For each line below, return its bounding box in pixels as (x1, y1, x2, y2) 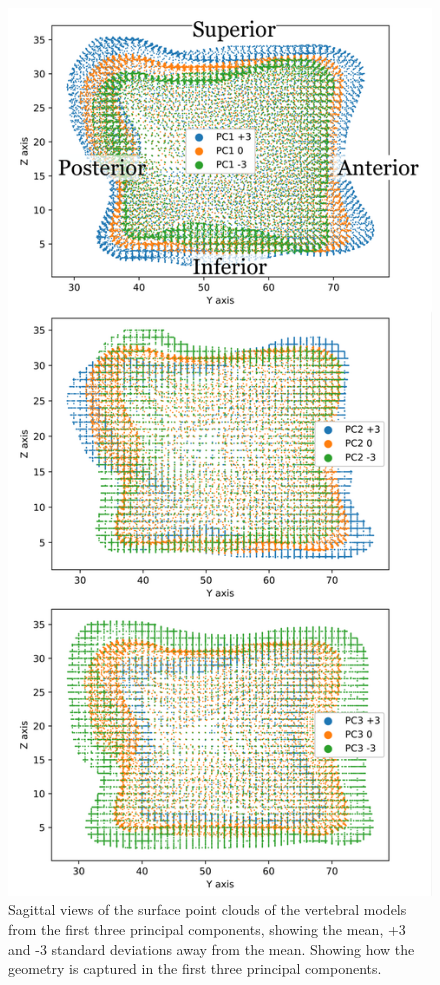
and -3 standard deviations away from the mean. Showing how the (8, 938, 415, 959)
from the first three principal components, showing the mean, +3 (8, 919, 406, 940)
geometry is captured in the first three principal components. (8, 958, 382, 979)
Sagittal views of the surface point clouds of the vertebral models (8, 899, 407, 920)
